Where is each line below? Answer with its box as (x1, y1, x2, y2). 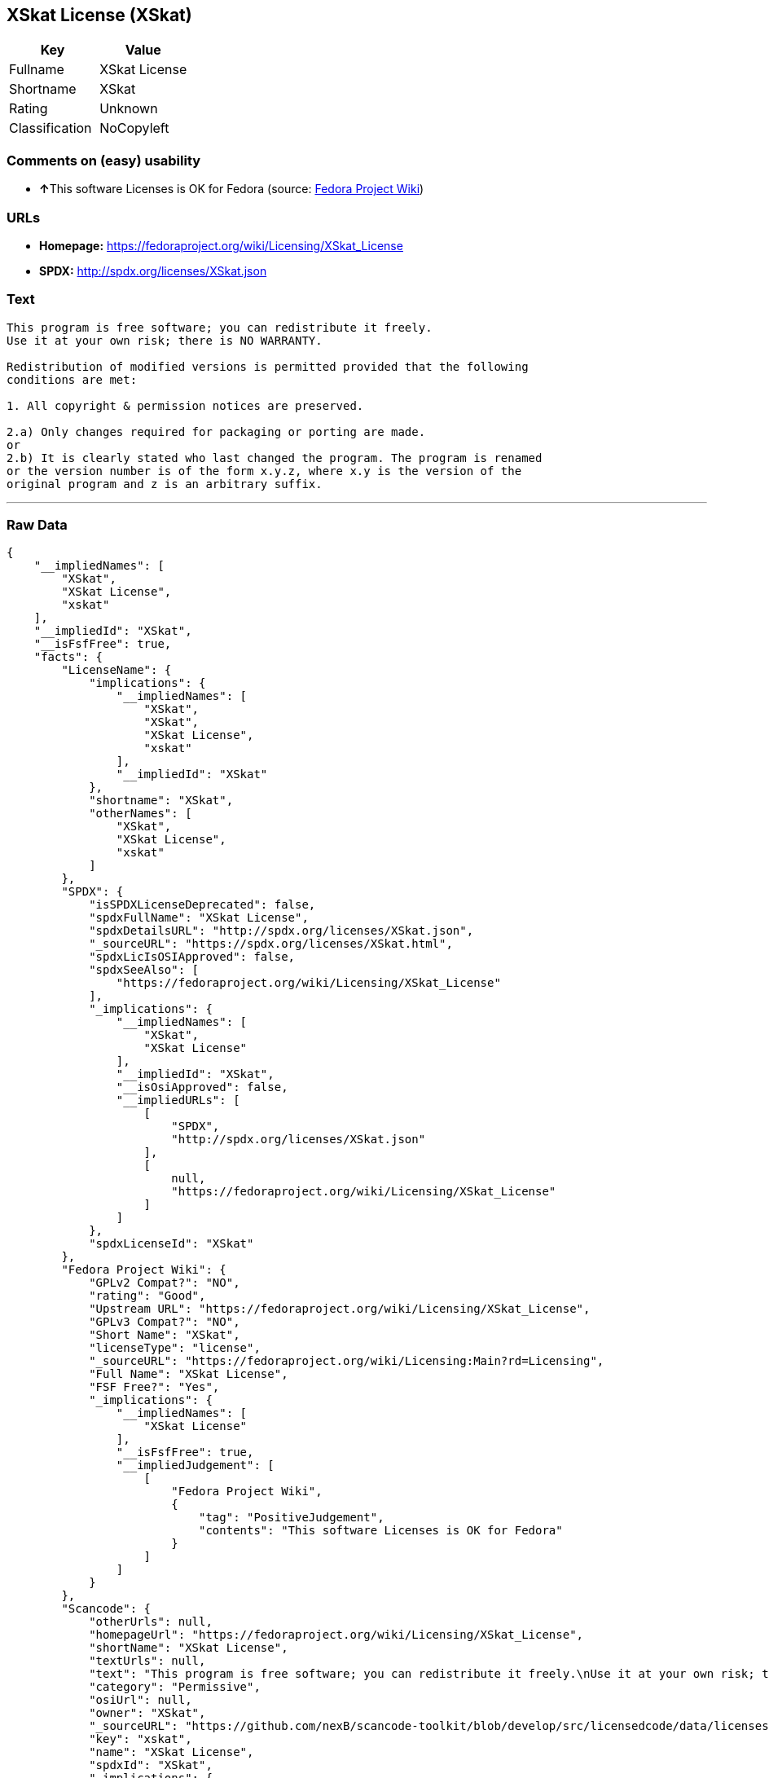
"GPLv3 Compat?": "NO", (89, 1315, 240, 1329)
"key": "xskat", (89, 1732, 192, 1746)
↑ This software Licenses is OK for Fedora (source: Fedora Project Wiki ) (39, 182, 424, 196)
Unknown (99, 100, 158, 117)
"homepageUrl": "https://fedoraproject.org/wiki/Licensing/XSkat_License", (89, 1628, 584, 1642)
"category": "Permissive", (89, 1680, 261, 1694)
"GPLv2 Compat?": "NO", (89, 1276, 240, 1290)
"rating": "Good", (89, 1289, 206, 1303)
